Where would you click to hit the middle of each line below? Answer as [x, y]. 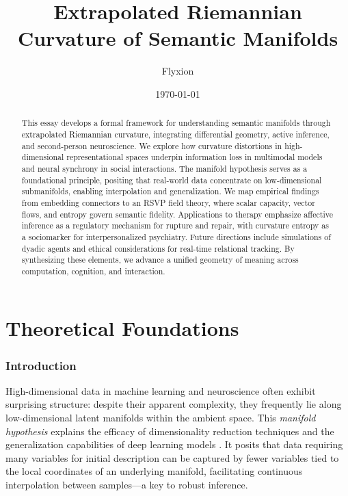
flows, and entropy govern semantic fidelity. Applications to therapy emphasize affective [177, 214]
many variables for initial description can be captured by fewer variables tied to [172, 457]
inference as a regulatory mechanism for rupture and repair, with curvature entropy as [175, 225]
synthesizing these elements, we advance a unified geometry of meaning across [160, 260]
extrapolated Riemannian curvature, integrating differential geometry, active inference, [175, 134]
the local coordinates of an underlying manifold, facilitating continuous [154, 471]
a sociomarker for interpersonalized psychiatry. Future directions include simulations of [176, 236]
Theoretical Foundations [122, 328]
